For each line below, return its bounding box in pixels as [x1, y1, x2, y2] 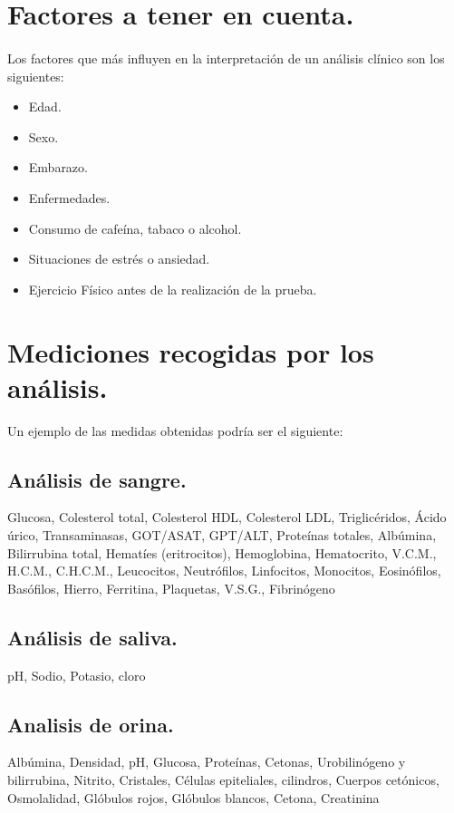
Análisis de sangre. [7, 465, 187, 493]
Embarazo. [28, 158, 88, 177]
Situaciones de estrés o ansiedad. [28, 249, 210, 268]
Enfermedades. [28, 188, 111, 207]
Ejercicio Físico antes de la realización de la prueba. [28, 279, 317, 298]
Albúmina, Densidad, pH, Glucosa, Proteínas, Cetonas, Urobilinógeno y [7, 752, 406, 771]
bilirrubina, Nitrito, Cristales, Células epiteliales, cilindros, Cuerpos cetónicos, [7, 769, 440, 789]
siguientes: [7, 66, 64, 85]
